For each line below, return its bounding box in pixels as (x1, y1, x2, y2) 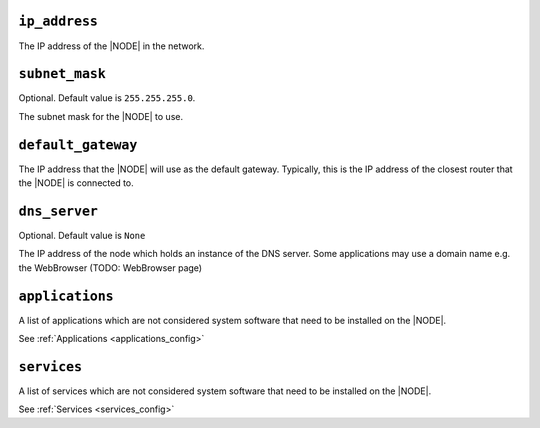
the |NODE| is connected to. (18, 177, 134, 189)
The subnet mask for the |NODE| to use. (18, 110, 184, 122)
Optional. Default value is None (18, 230, 146, 242)
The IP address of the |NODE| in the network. (18, 40, 205, 52)
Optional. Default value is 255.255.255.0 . (18, 92, 196, 104)
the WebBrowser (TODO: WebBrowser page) (18, 261, 203, 274)
